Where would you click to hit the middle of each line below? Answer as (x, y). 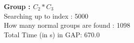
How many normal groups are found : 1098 (67, 25)
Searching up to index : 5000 (46, 16)
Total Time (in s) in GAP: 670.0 (52, 34)
